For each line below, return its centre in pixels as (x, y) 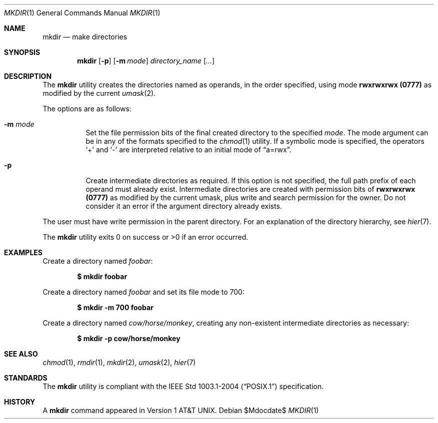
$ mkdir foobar (102, 276)
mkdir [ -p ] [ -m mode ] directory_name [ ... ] (146, 61)
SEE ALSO (21, 354)
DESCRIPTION (28, 76)
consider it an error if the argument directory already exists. (184, 206)
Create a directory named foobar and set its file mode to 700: (143, 292)
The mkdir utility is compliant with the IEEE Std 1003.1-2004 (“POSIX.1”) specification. (183, 386)
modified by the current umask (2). (99, 93)
